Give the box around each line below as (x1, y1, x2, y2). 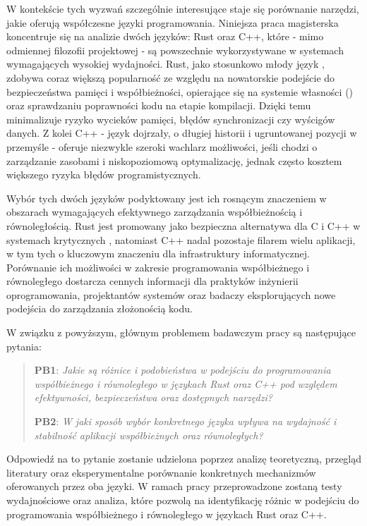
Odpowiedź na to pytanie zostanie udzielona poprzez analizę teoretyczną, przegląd (6, 451, 362, 466)
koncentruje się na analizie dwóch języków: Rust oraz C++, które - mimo (6, 29, 324, 44)
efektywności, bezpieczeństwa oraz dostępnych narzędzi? (34, 390, 272, 405)
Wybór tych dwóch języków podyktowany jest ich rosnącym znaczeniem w (6, 190, 327, 205)
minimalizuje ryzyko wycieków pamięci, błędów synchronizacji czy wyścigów (6, 111, 335, 126)
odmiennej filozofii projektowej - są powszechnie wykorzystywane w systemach (6, 42, 344, 57)
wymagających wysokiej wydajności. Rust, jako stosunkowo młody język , (6, 56, 325, 71)
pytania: (6, 338, 42, 353)
